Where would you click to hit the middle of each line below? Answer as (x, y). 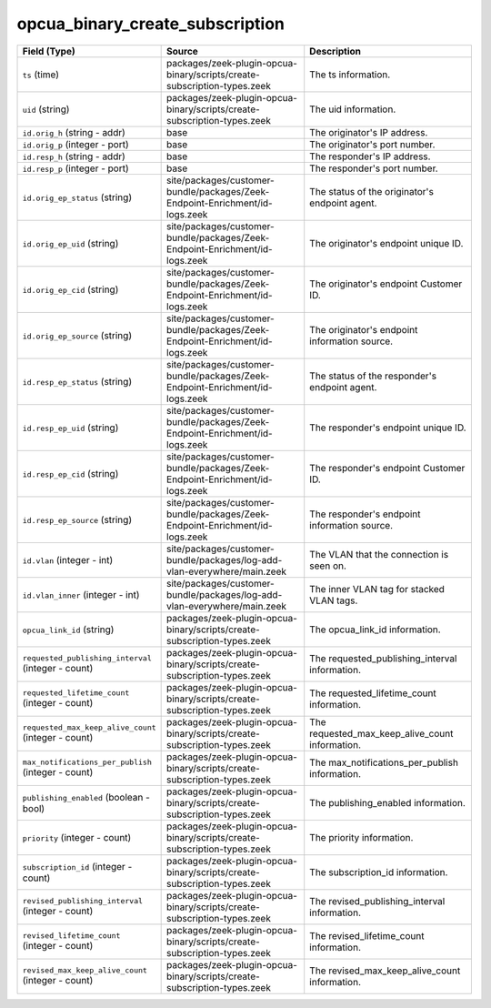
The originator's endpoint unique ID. (386, 243)
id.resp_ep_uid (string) (70, 428)
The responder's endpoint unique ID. (388, 428)
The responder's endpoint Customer (387, 468)
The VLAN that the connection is (379, 554)
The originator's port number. (372, 144)
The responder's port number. (374, 168)
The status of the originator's (371, 191)
